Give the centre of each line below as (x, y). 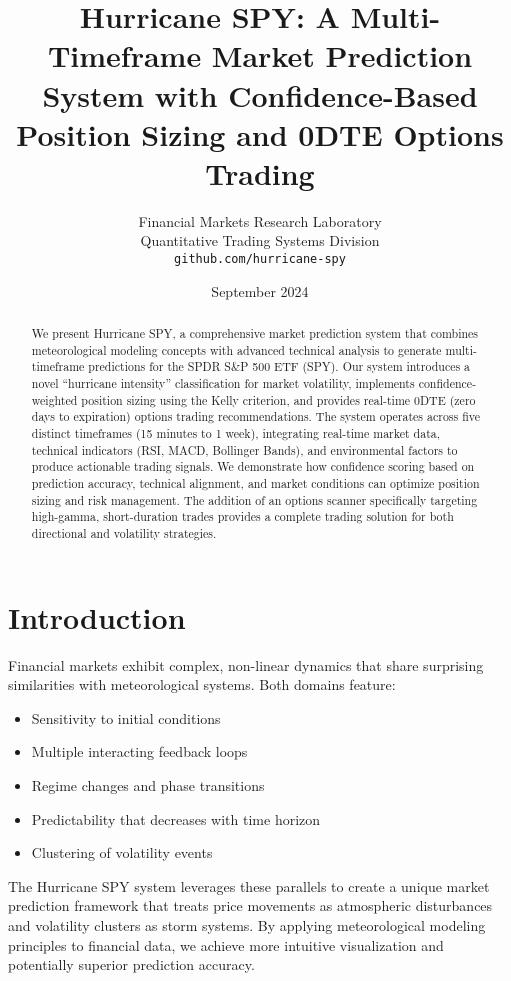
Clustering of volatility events (122, 852)
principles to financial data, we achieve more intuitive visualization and (226, 944)
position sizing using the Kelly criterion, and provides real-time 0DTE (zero (278, 399)
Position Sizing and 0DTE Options (260, 133)
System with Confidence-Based (260, 94)
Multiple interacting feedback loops (139, 751)
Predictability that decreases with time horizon (176, 818)
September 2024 (260, 290)
